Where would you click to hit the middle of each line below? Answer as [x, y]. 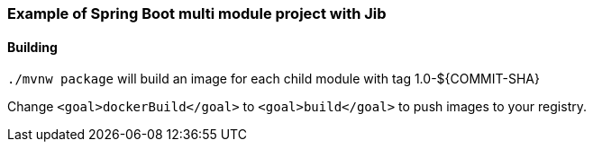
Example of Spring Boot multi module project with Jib [197, 13]
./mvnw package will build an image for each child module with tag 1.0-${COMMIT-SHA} [274, 79]
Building [32, 47]
